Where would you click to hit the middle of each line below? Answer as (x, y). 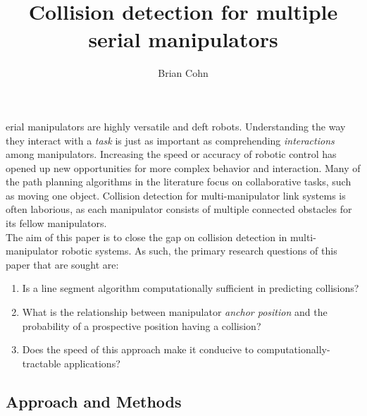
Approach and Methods (94, 401)
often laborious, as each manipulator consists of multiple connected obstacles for (179, 209)
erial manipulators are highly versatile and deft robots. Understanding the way (176, 126)
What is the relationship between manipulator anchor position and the (175, 312)
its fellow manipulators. (56, 223)
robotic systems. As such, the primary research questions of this (199, 251)
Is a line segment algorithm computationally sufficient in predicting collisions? (191, 288)
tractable (42, 363)
